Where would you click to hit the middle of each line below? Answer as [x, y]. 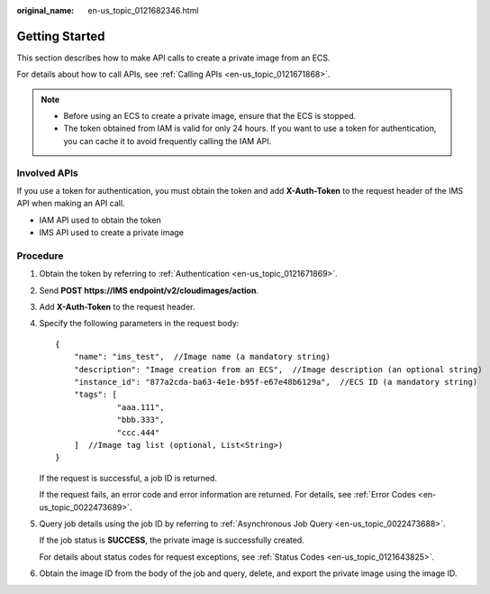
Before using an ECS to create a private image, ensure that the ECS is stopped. [210, 116]
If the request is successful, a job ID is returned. [128, 478]
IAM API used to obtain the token [100, 220]
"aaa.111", [141, 407]
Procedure [40, 255]
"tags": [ [95, 395]
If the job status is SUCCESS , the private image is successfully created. [172, 540]
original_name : [45, 10]
